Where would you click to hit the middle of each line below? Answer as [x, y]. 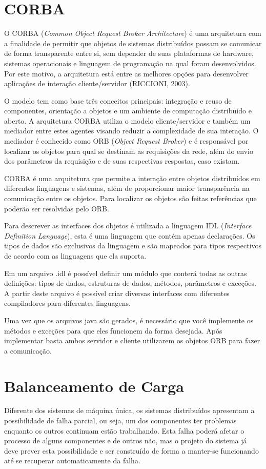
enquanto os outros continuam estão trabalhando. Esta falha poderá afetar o [124, 430]
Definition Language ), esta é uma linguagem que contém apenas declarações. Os [130, 235]
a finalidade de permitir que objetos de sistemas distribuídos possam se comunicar [133, 43]
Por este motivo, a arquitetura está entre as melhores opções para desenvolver [126, 73]
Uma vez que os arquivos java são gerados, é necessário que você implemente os [129, 320]
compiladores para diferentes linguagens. [67, 303]
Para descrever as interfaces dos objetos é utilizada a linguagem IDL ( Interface [128, 226]
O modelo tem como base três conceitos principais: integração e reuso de [118, 100]
